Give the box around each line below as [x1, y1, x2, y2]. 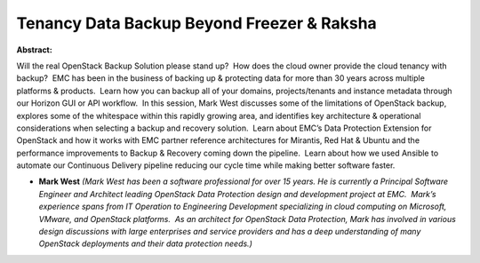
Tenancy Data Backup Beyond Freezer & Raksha [16, 13, 377, 33]
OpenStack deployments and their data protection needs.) [38, 238, 252, 249]
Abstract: [16, 44, 52, 55]
